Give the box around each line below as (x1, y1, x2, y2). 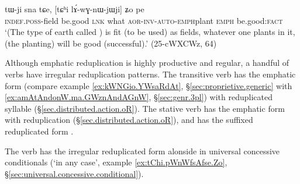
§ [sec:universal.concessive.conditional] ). (5, 167, 144, 179)
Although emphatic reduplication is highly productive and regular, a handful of (5, 56, 289, 69)
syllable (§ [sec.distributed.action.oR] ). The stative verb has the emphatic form (5, 102, 285, 114)
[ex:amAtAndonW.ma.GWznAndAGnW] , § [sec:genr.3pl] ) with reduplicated (5, 91, 273, 103)
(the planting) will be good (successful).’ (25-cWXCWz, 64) (5, 37, 217, 49)
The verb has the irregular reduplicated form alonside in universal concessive (5, 144, 280, 157)
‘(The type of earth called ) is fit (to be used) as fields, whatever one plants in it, (5, 26, 295, 38)
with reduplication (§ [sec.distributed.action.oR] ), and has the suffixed (5, 114, 253, 126)
